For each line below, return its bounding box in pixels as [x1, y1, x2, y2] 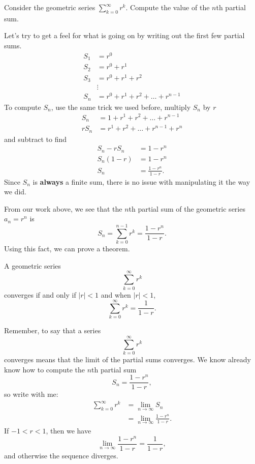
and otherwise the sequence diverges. [4, 450, 118, 460]
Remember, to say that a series [4, 325, 101, 336]
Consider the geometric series [4, 2, 95, 12]
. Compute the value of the [125, 2, 210, 12]
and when [101, 289, 131, 300]
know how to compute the [4, 364, 85, 374]
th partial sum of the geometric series [129, 203, 245, 214]
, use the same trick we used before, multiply [51, 101, 191, 112]
